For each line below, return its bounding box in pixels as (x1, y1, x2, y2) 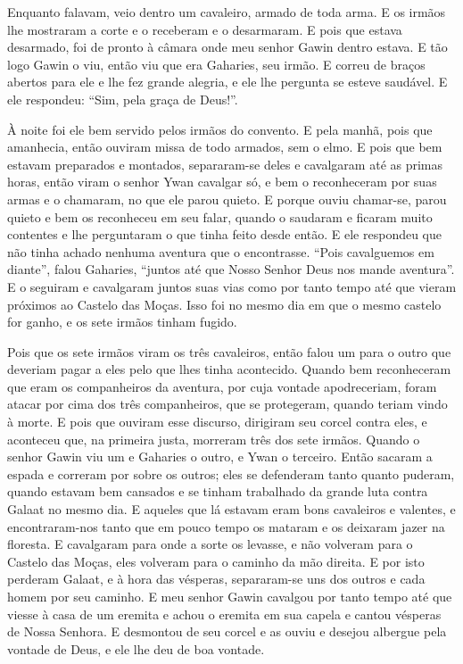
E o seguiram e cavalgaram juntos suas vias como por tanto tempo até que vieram (7, 277, 457, 295)
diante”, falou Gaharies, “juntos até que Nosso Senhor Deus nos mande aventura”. (7, 260, 455, 278)
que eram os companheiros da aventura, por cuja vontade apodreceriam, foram (7, 377, 437, 395)
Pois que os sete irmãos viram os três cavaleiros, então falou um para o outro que (7, 342, 451, 361)
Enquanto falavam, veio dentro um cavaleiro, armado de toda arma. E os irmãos (7, 3, 446, 21)
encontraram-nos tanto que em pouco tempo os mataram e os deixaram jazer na (7, 517, 445, 535)
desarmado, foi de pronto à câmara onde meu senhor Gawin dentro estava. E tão (7, 37, 448, 56)
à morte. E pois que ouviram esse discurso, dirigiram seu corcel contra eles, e (7, 412, 427, 431)
